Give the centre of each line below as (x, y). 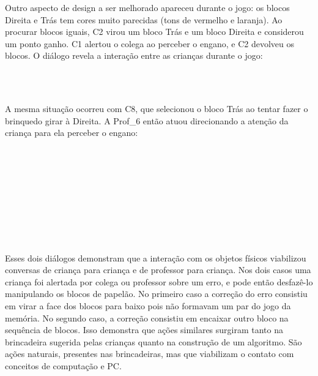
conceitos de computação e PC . (63, 366)
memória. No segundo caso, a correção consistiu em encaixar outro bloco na (147, 318)
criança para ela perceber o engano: (72, 133)
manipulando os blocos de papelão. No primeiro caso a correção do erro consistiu (156, 294)
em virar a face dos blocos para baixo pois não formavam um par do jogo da (148, 306)
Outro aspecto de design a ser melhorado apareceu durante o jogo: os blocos (147, 7)
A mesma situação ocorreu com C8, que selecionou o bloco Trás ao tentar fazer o (157, 109)
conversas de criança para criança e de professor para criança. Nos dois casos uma (158, 270)
